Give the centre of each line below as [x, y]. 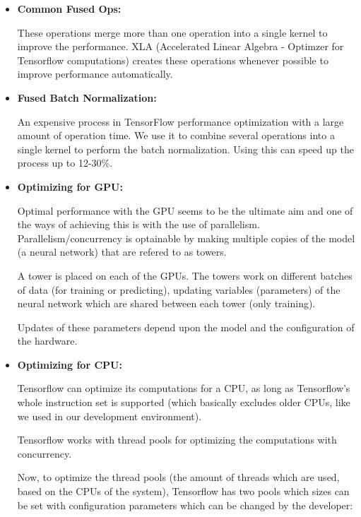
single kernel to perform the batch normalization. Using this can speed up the [185, 149]
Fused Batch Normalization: [87, 97]
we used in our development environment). [110, 416]
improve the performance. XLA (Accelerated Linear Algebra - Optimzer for [180, 46]
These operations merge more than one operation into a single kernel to [172, 32]
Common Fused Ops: [69, 8]
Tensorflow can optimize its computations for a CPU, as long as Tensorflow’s [184, 388]
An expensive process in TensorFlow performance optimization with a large [180, 121]
